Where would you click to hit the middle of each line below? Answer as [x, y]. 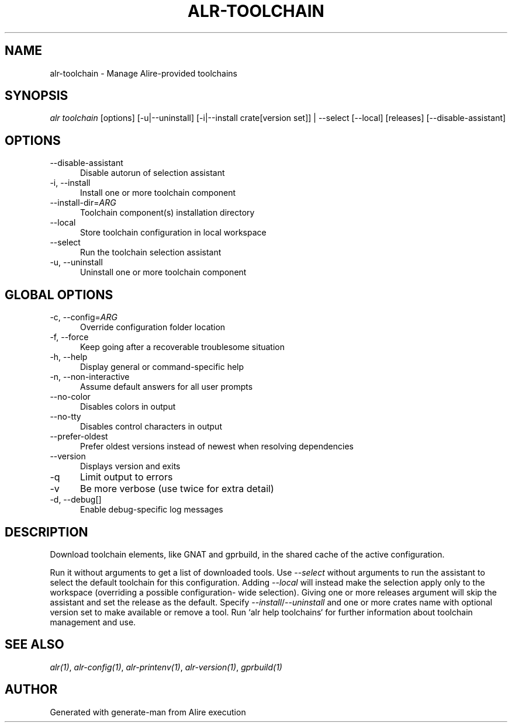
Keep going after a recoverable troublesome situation [182, 347]
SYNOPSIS [37, 96]
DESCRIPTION [46, 532]
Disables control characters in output [151, 427]
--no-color [70, 397]
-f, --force [69, 337]
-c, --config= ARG [84, 317]
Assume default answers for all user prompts [167, 387]
